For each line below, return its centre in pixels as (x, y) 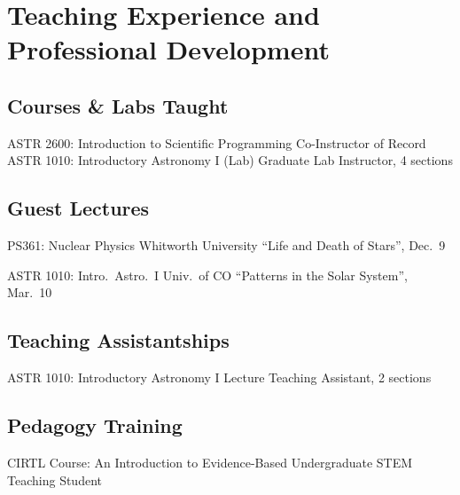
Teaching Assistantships (118, 340)
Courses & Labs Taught (118, 105)
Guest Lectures (78, 208)
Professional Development (168, 49)
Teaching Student (55, 479)
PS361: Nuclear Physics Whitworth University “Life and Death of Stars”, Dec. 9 (226, 245)
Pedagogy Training (95, 425)
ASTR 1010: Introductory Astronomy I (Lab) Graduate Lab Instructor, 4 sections (230, 160)
